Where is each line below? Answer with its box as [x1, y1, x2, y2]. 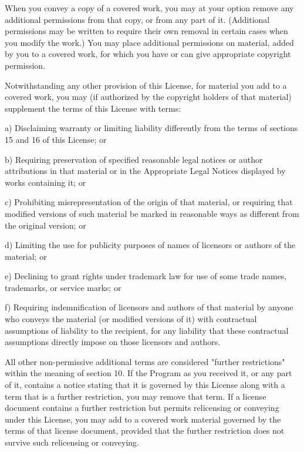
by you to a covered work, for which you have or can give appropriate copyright [5, 48, 291, 60]
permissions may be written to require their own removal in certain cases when [5, 25, 288, 37]
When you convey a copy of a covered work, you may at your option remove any [5, 2, 294, 14]
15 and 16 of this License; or [5, 133, 107, 145]
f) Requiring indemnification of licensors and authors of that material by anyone [5, 301, 293, 313]
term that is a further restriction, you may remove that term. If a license [5, 390, 266, 402]
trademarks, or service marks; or [5, 281, 121, 293]
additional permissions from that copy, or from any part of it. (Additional [5, 13, 270, 25]
